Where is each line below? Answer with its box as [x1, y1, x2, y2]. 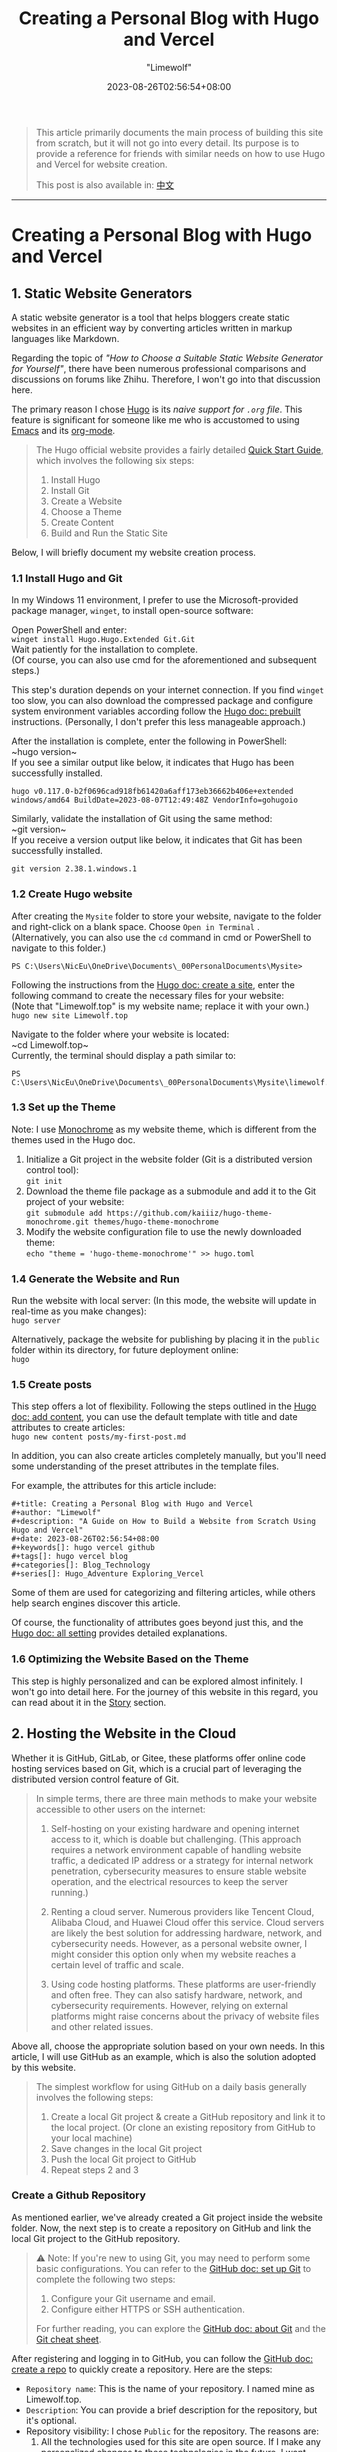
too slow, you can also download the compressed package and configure [11, 695, 314, 707]
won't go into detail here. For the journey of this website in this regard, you [11, 1685, 319, 1697]
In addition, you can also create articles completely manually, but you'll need [11, 1450, 327, 1462]
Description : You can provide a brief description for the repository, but [25, 2403, 318, 2416]
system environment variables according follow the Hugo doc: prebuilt [11, 705, 301, 717]
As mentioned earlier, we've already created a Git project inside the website [11, 2211, 323, 2223]
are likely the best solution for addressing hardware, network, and [50, 1927, 323, 1939]
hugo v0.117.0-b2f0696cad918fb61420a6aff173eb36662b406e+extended [11, 787, 294, 797]
